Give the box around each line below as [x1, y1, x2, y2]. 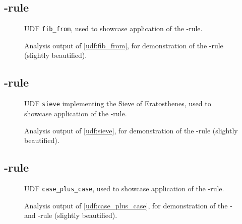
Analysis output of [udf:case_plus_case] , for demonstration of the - [24, 200, 232, 210]
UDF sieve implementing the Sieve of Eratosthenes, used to [24, 98, 211, 109]
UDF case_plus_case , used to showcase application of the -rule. [24, 183, 224, 193]
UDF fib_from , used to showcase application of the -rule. [24, 23, 203, 34]
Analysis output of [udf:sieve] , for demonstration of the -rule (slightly [24, 125, 238, 135]
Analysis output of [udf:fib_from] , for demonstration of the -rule [24, 40, 223, 50]
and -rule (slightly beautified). [24, 210, 117, 220]
